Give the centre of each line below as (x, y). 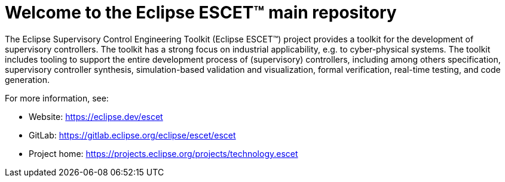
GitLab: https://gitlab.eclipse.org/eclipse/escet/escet (132, 135)
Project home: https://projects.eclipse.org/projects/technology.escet (163, 153)
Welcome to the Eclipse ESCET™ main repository (201, 13)
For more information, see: (57, 98)
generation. (27, 79)
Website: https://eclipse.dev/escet (96, 116)
